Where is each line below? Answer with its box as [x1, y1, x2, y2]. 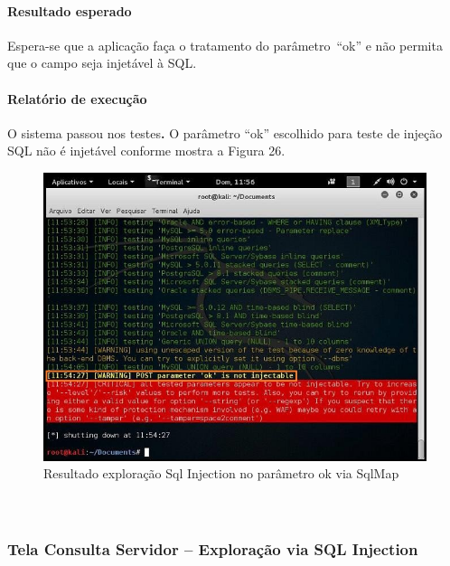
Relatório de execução [7, 89, 147, 108]
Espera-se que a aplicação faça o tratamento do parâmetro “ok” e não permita [7, 35, 443, 54]
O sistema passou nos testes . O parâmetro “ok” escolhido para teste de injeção [7, 123, 443, 142]
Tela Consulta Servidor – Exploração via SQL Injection [7, 537, 418, 560]
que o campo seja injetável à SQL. [7, 53, 197, 72]
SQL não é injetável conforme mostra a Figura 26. [7, 141, 286, 160]
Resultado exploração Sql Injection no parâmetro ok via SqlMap [43, 464, 399, 483]
